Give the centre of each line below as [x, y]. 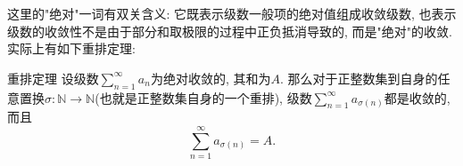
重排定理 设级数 [53, 78]
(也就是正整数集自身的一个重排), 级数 [203, 97]
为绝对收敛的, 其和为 [211, 78]
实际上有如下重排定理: [71, 48]
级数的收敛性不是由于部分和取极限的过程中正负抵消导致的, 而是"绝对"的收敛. [230, 31]
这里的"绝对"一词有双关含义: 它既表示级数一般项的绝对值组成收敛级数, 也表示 [232, 13]
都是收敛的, [417, 97]
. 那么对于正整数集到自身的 [359, 78]
